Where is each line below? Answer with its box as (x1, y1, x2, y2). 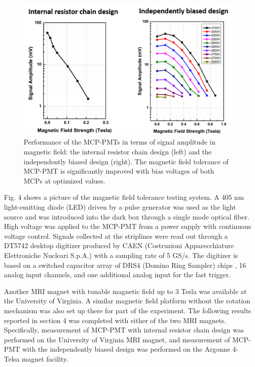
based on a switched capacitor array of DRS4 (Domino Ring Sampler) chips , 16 (4, 259, 246, 270)
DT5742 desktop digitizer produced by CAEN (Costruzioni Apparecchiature (4, 240, 234, 251)
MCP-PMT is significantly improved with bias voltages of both (24, 166, 215, 176)
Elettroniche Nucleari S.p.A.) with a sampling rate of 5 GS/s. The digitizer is (4, 250, 238, 260)
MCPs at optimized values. (24, 175, 106, 185)
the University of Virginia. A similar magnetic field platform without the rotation (4, 295, 251, 306)
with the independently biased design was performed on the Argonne (22, 344, 230, 354)
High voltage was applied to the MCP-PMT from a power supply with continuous (4, 221, 252, 231)
